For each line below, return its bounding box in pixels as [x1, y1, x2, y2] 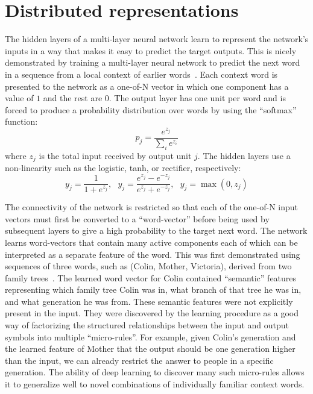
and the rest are [43, 92, 103, 104]
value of [5, 92, 34, 104]
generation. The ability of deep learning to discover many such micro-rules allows [5, 366, 305, 378]
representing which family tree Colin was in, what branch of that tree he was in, [5, 283, 302, 296]
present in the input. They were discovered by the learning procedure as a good [5, 307, 299, 319]
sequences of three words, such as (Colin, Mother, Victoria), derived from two [5, 260, 292, 272]
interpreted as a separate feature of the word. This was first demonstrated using [5, 248, 300, 260]
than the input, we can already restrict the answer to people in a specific [5, 354, 274, 366]
